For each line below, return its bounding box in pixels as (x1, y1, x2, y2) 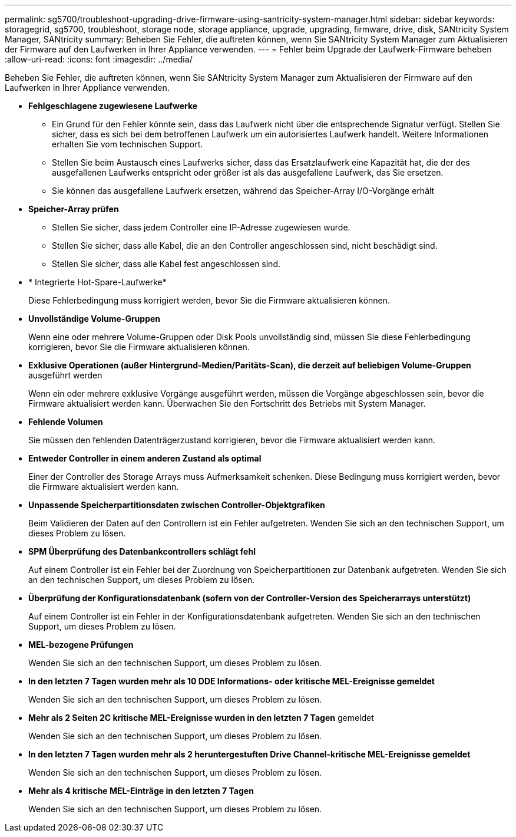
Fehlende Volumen (28, 417, 103, 427)
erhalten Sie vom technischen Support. (52, 139, 203, 149)
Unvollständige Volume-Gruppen (28, 314, 161, 324)
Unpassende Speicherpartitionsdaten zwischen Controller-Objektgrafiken (28, 500, 325, 510)
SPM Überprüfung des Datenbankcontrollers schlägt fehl (28, 546, 256, 556)
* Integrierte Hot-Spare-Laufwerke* (28, 277, 167, 287)
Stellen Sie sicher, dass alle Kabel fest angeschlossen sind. (52, 259, 281, 269)
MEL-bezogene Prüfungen (28, 640, 134, 650)
